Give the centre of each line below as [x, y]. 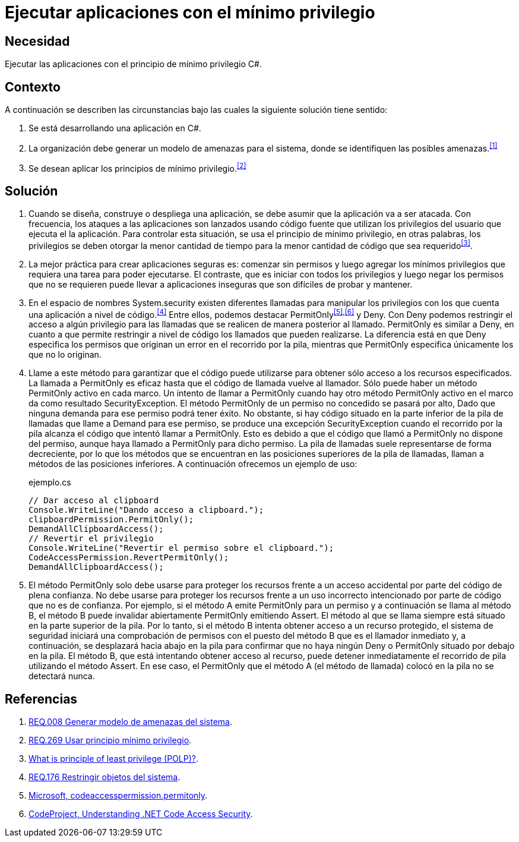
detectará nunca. [62, 676]
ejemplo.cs [50, 483]
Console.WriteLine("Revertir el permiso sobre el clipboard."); [181, 548]
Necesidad [37, 41]
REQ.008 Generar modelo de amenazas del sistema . [130, 722]
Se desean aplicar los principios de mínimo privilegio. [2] [137, 167]
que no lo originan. [65, 355]
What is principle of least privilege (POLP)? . [114, 759]
